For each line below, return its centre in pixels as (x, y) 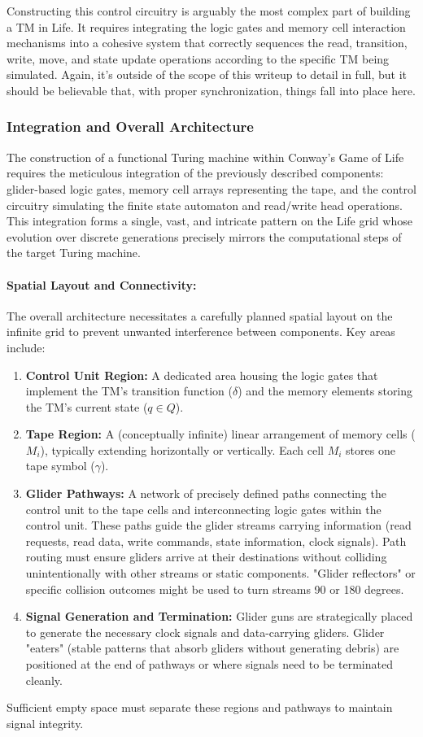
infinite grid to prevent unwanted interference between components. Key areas (201, 331)
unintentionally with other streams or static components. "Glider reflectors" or (220, 573)
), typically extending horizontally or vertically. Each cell (182, 449)
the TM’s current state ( (87, 406)
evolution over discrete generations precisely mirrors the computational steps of (204, 236)
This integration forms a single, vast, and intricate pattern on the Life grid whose (209, 221)
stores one (371, 449)
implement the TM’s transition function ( (129, 391)
